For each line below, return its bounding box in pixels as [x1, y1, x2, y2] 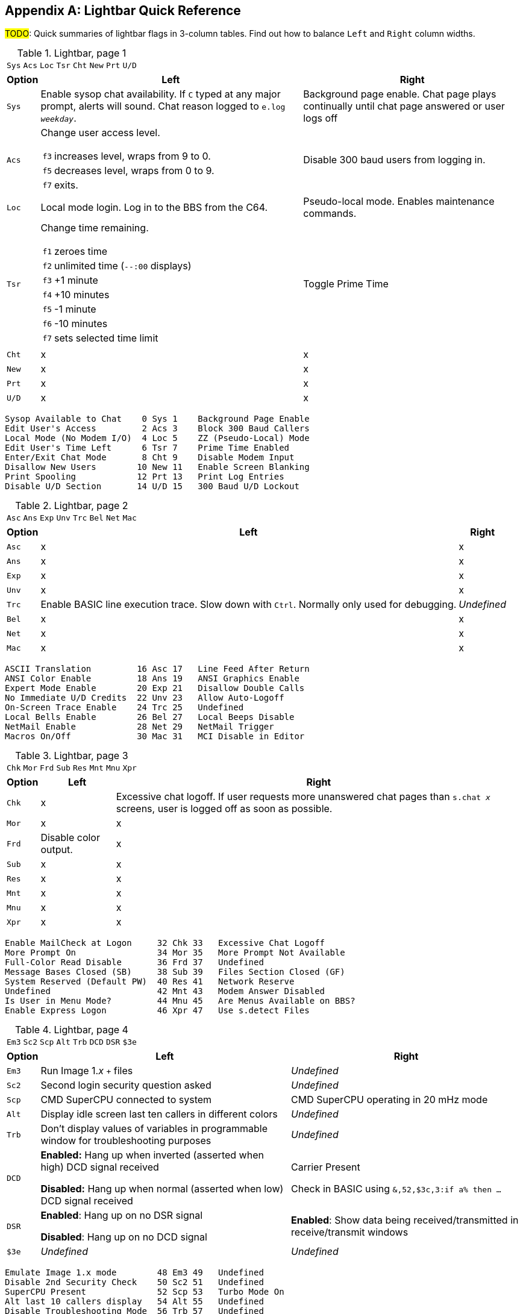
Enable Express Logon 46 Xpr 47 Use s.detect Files [5, 1006, 310, 1016]
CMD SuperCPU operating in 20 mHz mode [291, 1093, 488, 1106]
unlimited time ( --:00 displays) [54, 260, 192, 272]
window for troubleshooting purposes [40, 1134, 211, 1147]
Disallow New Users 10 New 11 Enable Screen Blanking [5, 462, 310, 472]
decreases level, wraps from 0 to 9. [54, 164, 215, 177]
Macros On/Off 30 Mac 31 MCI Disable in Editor [5, 731, 305, 742]
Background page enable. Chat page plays [303, 88, 496, 101]
